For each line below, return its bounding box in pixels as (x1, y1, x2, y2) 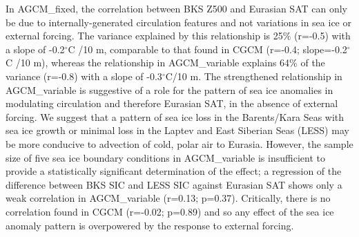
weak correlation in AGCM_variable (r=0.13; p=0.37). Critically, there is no (6, 191, 331, 205)
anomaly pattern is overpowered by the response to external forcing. (6, 218, 294, 232)
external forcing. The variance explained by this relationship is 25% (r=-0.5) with (6, 28, 351, 43)
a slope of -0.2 (6, 41, 65, 56)
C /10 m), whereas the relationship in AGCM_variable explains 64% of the (6, 55, 325, 70)
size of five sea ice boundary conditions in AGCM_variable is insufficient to (6, 150, 325, 164)
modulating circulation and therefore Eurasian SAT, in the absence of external (6, 96, 338, 111)
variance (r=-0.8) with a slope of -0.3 (6, 68, 162, 83)
